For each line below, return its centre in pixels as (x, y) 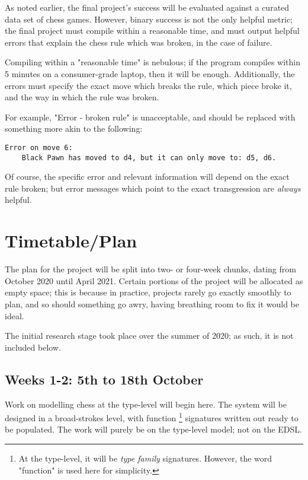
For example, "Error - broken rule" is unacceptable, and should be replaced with (150, 117)
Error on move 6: (39, 147)
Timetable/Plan (71, 241)
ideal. (15, 315)
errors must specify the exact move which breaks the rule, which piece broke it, (148, 85)
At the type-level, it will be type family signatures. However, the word (145, 458)
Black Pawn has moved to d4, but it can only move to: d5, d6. (149, 158)
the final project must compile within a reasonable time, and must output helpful (152, 31)
